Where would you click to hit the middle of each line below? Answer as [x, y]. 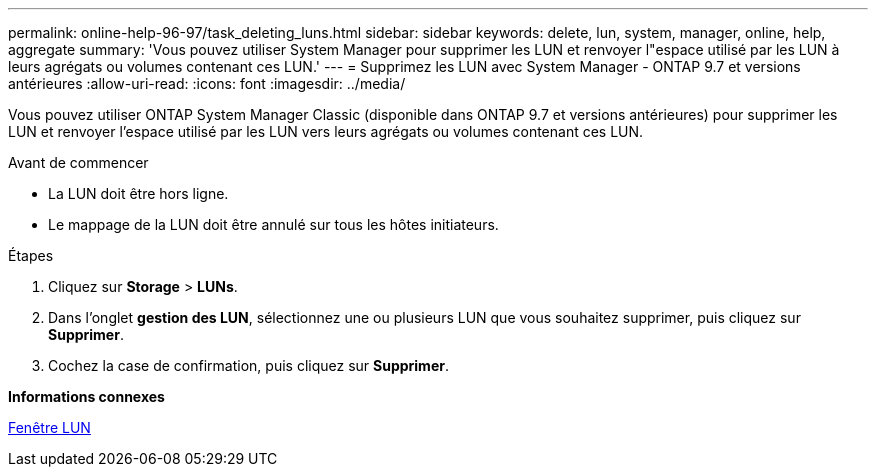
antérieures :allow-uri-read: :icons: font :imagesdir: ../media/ [207, 83]
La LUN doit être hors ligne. [138, 193]
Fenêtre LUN [49, 427]
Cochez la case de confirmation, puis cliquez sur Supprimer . [248, 365]
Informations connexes [86, 396]
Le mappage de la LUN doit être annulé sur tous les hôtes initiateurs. [273, 224]
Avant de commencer [78, 162]
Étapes [31, 255]
